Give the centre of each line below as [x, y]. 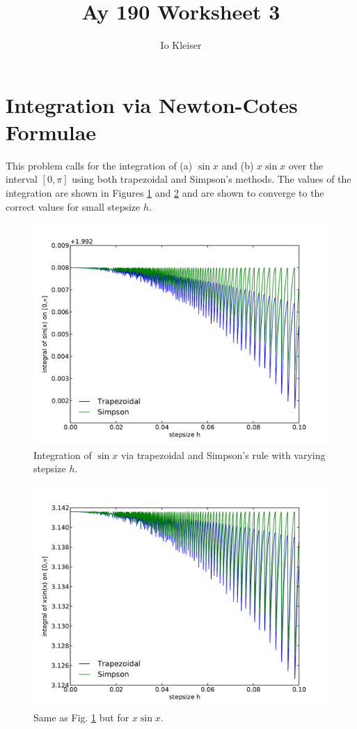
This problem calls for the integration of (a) [99, 165]
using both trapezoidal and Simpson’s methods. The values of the [212, 179]
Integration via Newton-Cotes [152, 104]
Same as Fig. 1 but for [81, 717]
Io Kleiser [181, 45]
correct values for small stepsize [73, 206]
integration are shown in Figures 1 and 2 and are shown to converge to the [165, 193]
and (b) [238, 165]
